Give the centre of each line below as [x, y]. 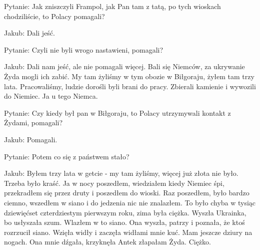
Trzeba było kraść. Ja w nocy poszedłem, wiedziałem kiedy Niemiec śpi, [114, 183]
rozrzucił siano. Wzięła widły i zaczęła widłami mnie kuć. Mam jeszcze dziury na [128, 232]
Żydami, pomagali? [33, 122]
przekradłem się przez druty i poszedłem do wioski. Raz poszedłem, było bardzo [127, 193]
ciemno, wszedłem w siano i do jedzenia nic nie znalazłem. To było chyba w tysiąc [130, 202]
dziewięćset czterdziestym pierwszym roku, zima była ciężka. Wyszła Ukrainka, [125, 212]
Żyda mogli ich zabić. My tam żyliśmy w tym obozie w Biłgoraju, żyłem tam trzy [129, 76]
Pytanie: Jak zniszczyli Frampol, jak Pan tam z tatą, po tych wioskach [112, 6]
